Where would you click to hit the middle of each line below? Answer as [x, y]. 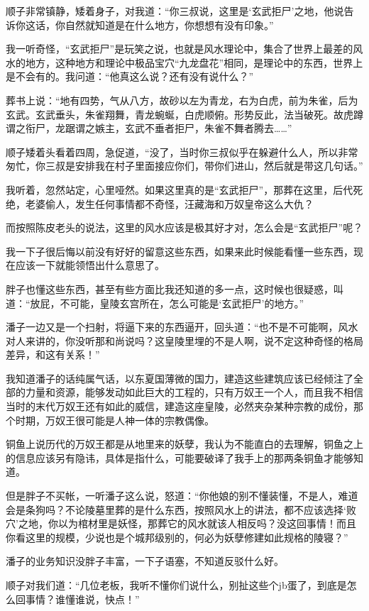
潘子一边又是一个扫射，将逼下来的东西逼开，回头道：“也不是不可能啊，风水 [182, 327]
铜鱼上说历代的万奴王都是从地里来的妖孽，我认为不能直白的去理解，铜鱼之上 [184, 444]
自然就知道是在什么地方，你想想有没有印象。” [169, 24]
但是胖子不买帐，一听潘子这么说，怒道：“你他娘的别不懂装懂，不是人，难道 [182, 496]
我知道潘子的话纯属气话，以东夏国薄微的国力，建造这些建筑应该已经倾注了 [180, 378]
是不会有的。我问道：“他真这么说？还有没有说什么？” [130, 76]
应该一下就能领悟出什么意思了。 [90, 265]
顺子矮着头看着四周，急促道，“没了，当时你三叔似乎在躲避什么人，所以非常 [182, 152]
